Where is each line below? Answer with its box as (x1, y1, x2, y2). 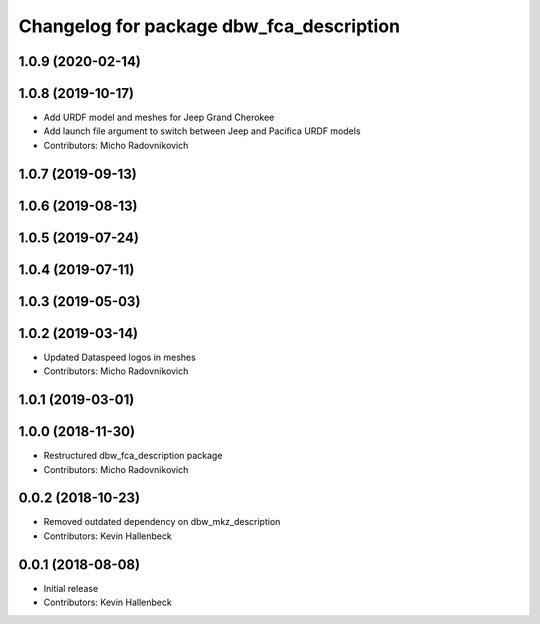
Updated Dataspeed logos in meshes (43, 351, 197, 363)
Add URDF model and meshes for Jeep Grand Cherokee (43, 111, 275, 124)
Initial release (43, 582, 99, 594)
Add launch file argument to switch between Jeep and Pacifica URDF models (43, 125, 361, 137)
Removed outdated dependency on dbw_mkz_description (43, 516, 281, 528)
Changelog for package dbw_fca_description (18, 15, 400, 37)
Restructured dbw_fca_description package (43, 450, 223, 462)
